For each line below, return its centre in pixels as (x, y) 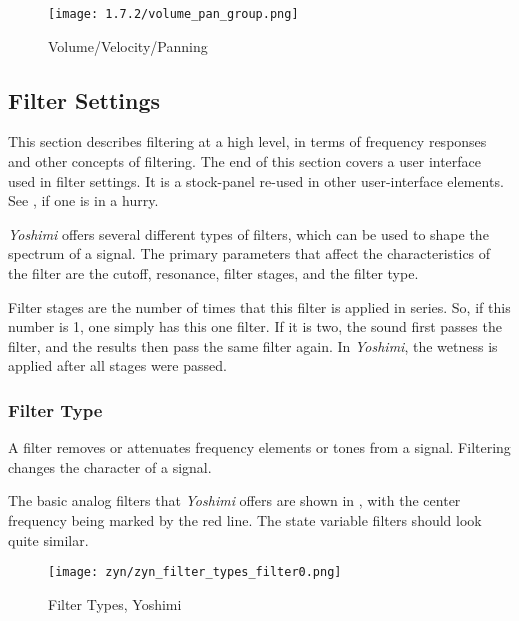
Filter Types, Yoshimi (115, 603)
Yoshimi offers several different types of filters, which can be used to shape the (248, 233)
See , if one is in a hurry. (83, 200)
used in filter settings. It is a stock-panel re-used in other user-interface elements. (256, 180)
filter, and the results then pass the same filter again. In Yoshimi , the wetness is (253, 345)
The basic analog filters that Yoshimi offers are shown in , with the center (234, 500)
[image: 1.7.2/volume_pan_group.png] (173, 14)
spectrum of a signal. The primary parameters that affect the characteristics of (249, 253)
